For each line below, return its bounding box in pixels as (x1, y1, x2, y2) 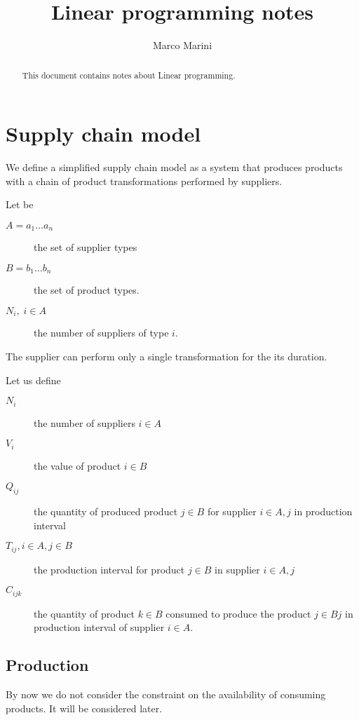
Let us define (6, 372, 61, 387)
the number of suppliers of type (34, 325, 169, 340)
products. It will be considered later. (6, 700, 163, 715)
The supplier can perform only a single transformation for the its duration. (6, 349, 327, 364)
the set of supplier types (34, 240, 137, 254)
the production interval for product (34, 562, 185, 576)
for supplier (207, 504, 257, 519)
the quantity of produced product (34, 504, 178, 519)
